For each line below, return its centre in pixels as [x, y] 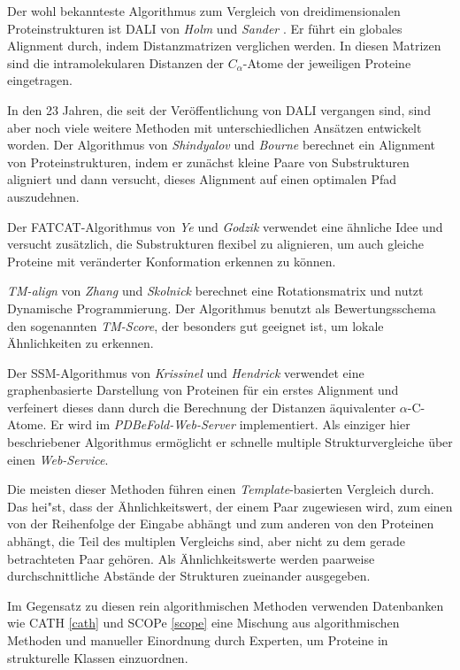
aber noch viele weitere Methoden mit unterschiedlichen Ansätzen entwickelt [215, 127]
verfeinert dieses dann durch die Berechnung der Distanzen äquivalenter [202, 407]
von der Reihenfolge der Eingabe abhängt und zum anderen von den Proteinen [221, 524]
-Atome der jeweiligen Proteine [327, 62]
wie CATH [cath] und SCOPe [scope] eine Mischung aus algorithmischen [203, 623]
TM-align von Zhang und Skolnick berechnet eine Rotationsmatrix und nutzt [215, 291]
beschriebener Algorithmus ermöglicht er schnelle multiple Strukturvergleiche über [230, 442]
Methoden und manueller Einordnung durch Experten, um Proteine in [198, 640]
